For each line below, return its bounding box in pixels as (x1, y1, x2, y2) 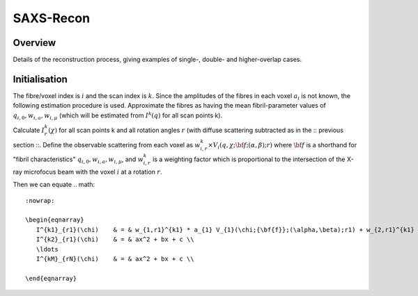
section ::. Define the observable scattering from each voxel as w (13, 140, 201, 149)
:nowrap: (25, 197, 55, 204)
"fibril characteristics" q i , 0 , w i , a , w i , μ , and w (13, 155, 144, 165)
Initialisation (13, 73, 68, 85)
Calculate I (13, 126, 45, 134)
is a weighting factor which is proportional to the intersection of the (152, 155, 346, 163)
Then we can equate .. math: (13, 181, 95, 189)
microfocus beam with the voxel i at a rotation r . (23, 167, 163, 176)
